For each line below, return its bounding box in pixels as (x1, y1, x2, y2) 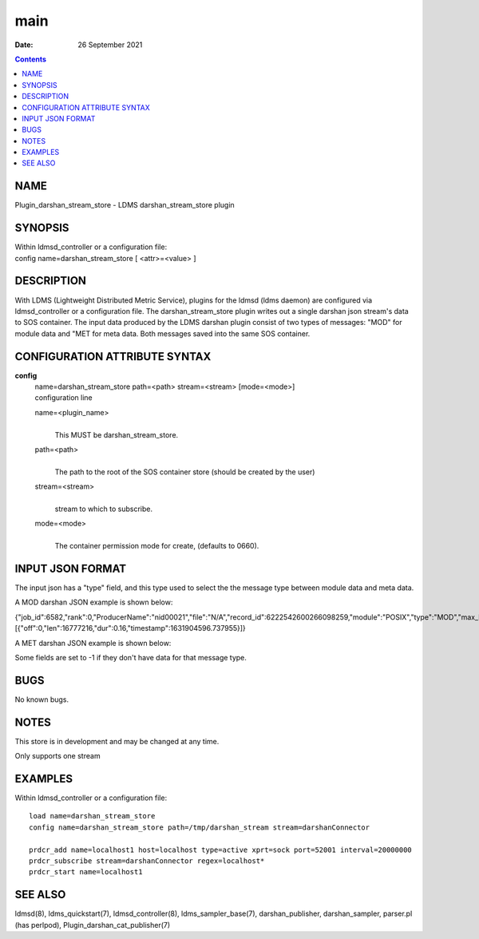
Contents (14, 54, 47, 64)
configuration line (34, 393, 93, 402)
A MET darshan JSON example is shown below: (14, 638, 172, 648)
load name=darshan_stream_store (29, 811, 156, 821)
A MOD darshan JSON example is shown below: (14, 597, 173, 607)
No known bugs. (14, 695, 69, 704)
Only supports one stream (14, 751, 101, 761)
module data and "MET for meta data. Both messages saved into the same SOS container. (14, 328, 311, 339)
